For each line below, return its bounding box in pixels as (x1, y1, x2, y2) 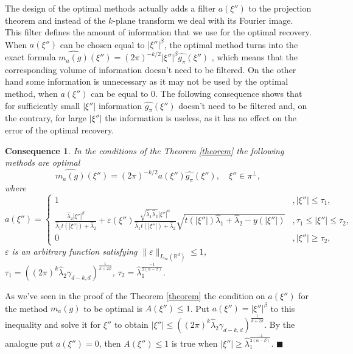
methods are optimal (5, 156, 80, 169)
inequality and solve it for (5, 317, 101, 330)
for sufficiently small (5, 99, 80, 112)
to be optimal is (83, 302, 143, 314)
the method (5, 302, 48, 314)
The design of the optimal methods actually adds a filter (5, 2, 215, 14)
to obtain (114, 317, 149, 330)
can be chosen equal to (60, 38, 145, 51)
